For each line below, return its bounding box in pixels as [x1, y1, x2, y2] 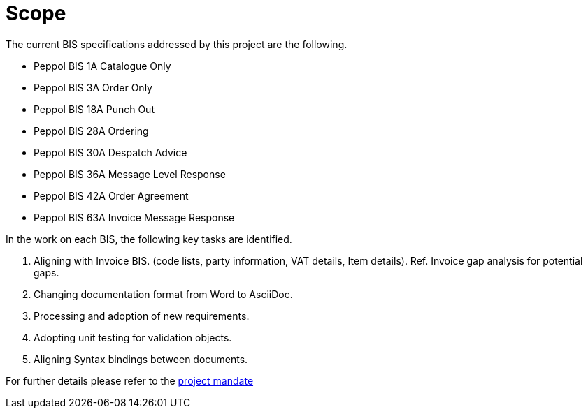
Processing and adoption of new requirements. [34, 309, 250, 322]
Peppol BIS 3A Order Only [34, 81, 152, 94]
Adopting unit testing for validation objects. [34, 331, 232, 343]
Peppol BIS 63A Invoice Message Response [34, 211, 235, 223]
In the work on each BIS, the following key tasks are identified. [6, 232, 292, 245]
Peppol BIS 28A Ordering [34, 124, 149, 137]
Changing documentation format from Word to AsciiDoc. [34, 288, 293, 300]
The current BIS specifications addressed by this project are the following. [6, 38, 347, 50]
